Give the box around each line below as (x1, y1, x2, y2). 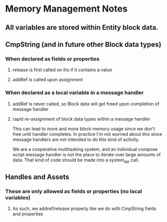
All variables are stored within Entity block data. (5, 23, 158, 32)
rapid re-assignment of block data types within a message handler (12, 116, 150, 122)
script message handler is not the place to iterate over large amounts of (12, 151, 161, 157)
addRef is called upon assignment (12, 77, 83, 83)
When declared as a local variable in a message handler (5, 89, 144, 96)
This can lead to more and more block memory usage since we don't (12, 126, 155, 132)
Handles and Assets (5, 173, 69, 181)
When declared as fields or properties (5, 55, 100, 62)
